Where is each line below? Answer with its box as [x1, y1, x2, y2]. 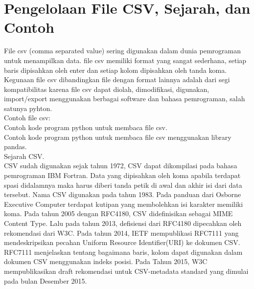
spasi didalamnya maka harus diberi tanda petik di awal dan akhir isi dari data [4, 179, 242, 190]
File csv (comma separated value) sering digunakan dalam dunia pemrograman [4, 45, 241, 56]
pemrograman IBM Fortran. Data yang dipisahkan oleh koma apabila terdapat [4, 170, 241, 180]
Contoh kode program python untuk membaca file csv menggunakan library [4, 132, 231, 142]
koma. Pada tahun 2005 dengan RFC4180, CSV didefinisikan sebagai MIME [4, 208, 233, 219]
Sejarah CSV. [4, 151, 45, 161]
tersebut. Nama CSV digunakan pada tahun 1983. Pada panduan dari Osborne [4, 189, 241, 200]
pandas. [4, 141, 27, 152]
